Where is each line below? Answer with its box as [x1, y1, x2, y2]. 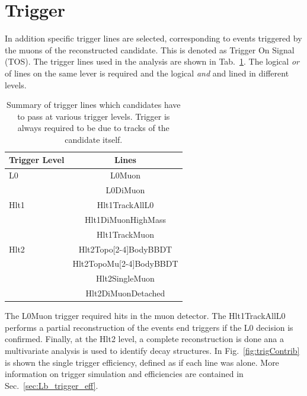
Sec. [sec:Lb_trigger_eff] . [5, 379, 98, 391]
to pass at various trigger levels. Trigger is [17, 110, 170, 122]
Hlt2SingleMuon [96, 272, 155, 285]
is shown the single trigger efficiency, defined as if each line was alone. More [5, 356, 279, 368]
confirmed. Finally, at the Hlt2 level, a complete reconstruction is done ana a [5, 333, 284, 345]
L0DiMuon [105, 184, 145, 196]
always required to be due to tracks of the [17, 122, 170, 134]
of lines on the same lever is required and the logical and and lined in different [5, 66, 289, 79]
